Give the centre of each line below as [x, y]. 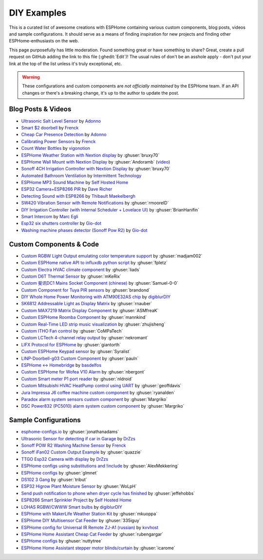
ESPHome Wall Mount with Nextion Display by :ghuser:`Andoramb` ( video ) [96, 162]
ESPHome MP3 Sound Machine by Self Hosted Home [75, 183]
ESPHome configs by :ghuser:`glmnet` [60, 473]
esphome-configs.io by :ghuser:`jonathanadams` [70, 432]
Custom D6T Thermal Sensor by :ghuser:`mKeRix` [71, 276]
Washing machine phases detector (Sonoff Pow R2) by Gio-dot [85, 230]
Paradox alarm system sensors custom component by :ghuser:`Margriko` [94, 399]
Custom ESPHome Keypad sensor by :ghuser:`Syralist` [76, 352]
